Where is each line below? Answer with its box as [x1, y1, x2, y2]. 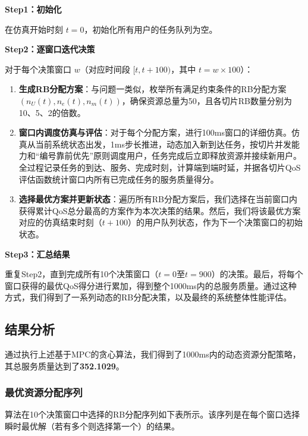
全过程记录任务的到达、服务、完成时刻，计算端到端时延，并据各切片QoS [18, 161, 301, 173]
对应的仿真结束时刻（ [18, 216, 102, 228]
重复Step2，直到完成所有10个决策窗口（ [5, 268, 159, 280]
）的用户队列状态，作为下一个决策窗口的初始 [127, 216, 303, 228]
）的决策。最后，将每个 [211, 268, 303, 280]
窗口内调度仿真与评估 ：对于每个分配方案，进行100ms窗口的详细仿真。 [18, 126, 291, 139]
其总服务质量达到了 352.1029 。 [5, 359, 124, 372]
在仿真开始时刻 [5, 23, 63, 35]
